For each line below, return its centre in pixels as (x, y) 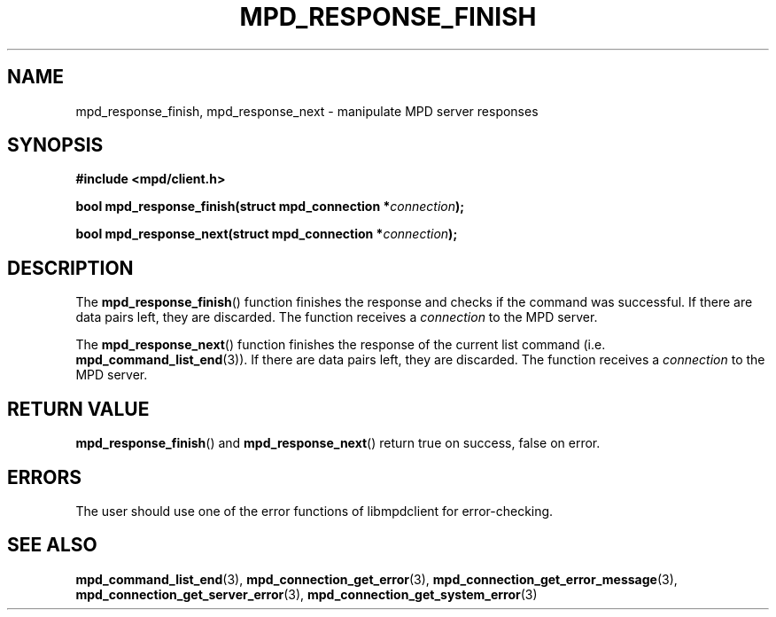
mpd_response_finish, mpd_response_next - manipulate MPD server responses (307, 111)
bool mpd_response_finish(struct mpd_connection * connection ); (270, 207)
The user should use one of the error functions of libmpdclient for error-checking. (314, 511)
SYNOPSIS (55, 145)
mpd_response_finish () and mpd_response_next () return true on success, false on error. (338, 443)
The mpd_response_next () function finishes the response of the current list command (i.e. (341, 345)
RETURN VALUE (78, 409)
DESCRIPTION (70, 268)
